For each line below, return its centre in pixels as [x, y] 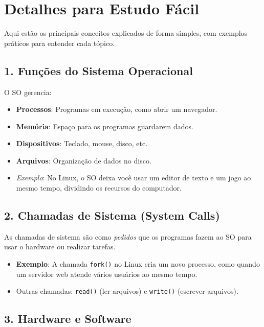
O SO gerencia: [28, 92]
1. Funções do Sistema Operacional [98, 70]
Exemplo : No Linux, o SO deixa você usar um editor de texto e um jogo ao [134, 178]
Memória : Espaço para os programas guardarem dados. [105, 126]
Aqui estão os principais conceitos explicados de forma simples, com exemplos [126, 33]
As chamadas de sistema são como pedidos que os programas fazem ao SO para [128, 236]
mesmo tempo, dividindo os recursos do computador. [99, 188]
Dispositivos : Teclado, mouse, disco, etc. [82, 143]
